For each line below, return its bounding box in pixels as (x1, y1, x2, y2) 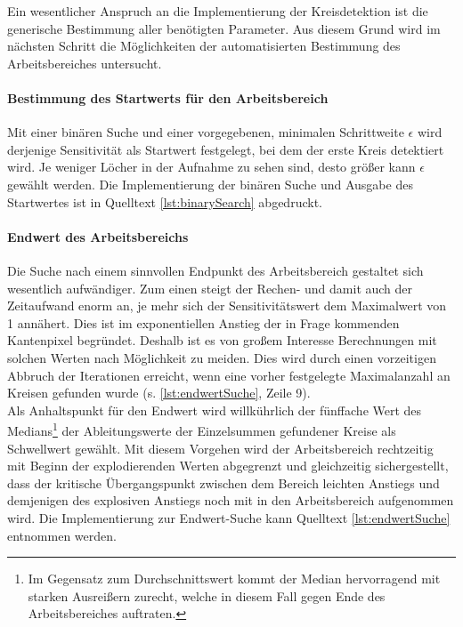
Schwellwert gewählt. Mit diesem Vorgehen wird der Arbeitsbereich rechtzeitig (7, 438, 434, 457)
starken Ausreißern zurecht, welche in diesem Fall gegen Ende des (28, 586, 386, 605)
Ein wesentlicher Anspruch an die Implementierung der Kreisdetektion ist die (7, 2, 428, 20)
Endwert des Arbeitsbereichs (7, 227, 189, 245)
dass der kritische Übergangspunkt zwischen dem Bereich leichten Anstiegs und (7, 473, 440, 492)
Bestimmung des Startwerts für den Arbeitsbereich (7, 88, 329, 107)
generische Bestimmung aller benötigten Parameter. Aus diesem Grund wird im (7, 19, 441, 37)
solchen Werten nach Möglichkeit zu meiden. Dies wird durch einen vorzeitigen (7, 348, 436, 366)
